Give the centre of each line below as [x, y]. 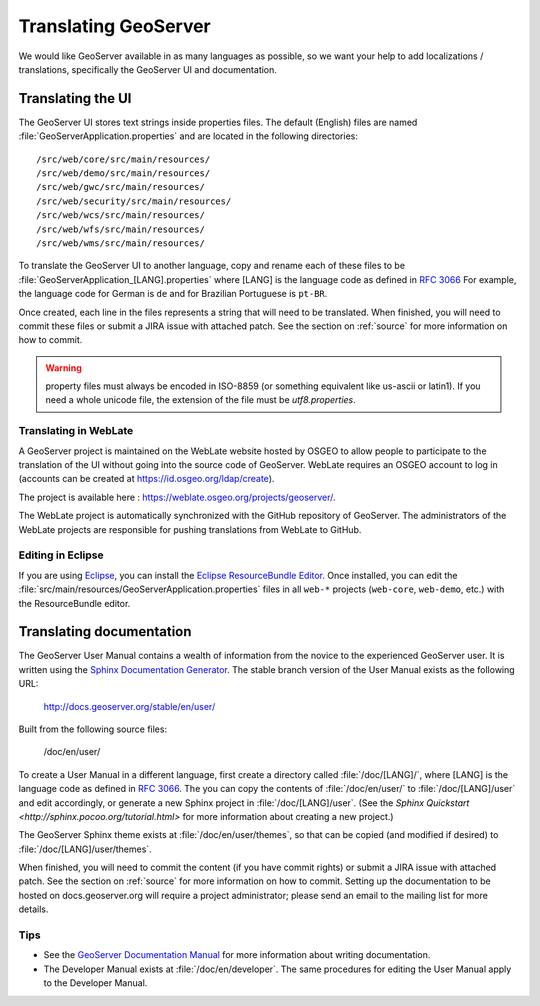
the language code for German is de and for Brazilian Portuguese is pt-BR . [173, 294]
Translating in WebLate [76, 431]
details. [33, 909]
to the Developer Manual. [95, 983]
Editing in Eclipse [61, 555]
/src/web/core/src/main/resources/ [123, 159]
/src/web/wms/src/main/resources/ [120, 243]
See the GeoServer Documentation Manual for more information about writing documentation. [237, 955]
